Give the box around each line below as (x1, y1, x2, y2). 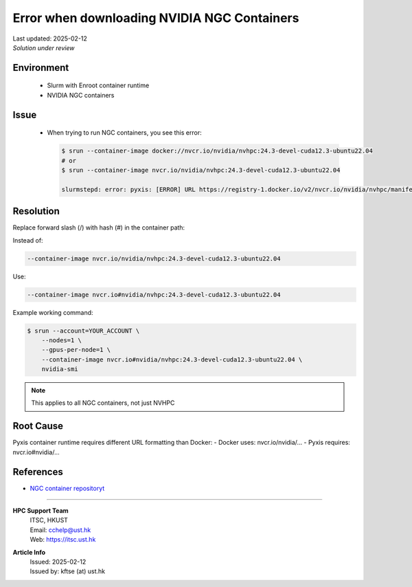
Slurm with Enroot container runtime (47, 81, 150, 89)
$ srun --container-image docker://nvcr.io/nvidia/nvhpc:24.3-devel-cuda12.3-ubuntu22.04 (61, 147, 374, 155)
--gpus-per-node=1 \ (41, 346, 111, 354)
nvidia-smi (41, 365, 78, 373)
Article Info (12, 548, 46, 556)
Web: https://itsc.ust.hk (30, 535, 96, 544)
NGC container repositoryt (30, 484, 105, 492)
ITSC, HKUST (30, 516, 69, 524)
